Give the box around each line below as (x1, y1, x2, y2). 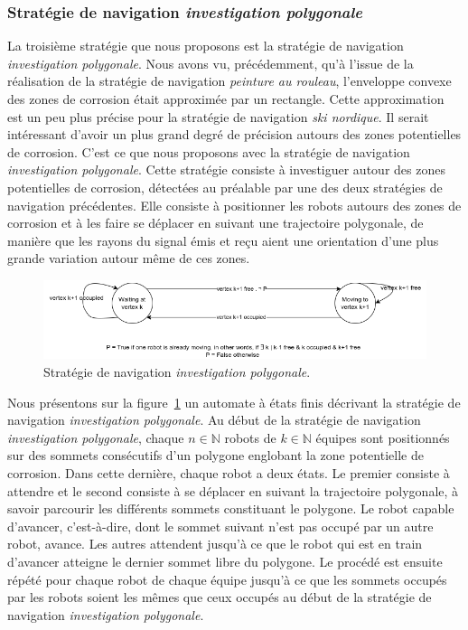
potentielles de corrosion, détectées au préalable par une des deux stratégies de (7, 177, 443, 196)
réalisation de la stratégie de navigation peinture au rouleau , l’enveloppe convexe (7, 71, 452, 90)
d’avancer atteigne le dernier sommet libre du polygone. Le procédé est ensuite (7, 551, 443, 570)
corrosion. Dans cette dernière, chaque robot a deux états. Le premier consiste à (7, 463, 450, 482)
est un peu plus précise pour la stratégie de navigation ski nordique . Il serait (7, 107, 429, 126)
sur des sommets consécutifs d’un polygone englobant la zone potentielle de (7, 446, 424, 465)
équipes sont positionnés (315, 428, 450, 447)
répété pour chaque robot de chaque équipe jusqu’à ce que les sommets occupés (7, 569, 447, 588)
